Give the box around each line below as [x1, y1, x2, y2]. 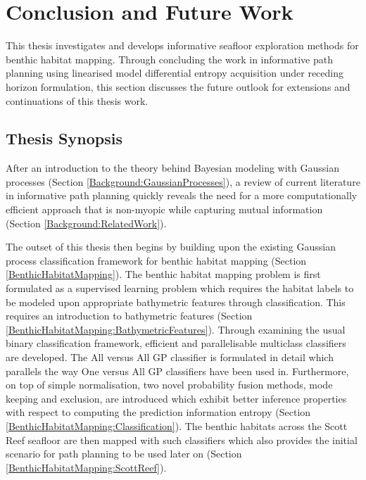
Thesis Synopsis [6, 127, 122, 149]
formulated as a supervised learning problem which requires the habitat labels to [6, 281, 354, 296]
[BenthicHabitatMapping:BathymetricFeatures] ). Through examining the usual [6, 322, 346, 336]
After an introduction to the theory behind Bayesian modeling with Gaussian [6, 160, 339, 175]
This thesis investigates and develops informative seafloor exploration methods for [6, 38, 359, 53]
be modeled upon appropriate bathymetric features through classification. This [6, 294, 346, 309]
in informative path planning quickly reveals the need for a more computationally [6, 188, 358, 203]
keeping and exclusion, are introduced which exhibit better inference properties [6, 391, 347, 405]
